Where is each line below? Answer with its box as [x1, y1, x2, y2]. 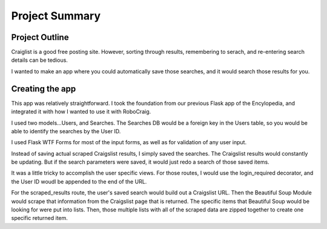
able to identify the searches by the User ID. [11, 127, 121, 134]
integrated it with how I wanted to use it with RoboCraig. [11, 108, 151, 115]
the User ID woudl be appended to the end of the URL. [11, 178, 147, 185]
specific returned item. [11, 214, 68, 222]
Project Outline [11, 32, 69, 42]
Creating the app [11, 84, 76, 94]
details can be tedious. [11, 56, 68, 64]
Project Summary [11, 9, 101, 22]
